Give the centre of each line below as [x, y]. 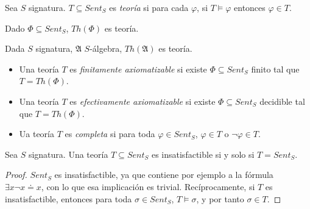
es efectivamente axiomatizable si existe [143, 101]
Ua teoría [37, 134]
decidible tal [282, 101]
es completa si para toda [110, 134]
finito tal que [275, 69]
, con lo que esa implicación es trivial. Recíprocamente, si [148, 186]
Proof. [16, 175]
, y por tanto [220, 198]
